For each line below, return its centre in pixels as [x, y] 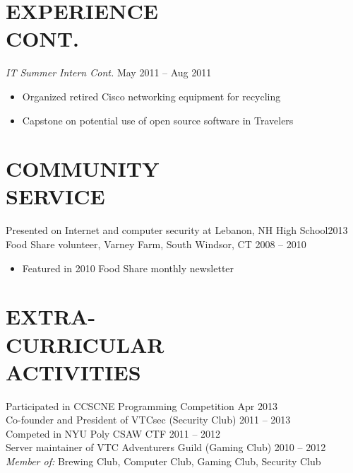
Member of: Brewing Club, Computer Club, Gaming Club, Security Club [163, 461]
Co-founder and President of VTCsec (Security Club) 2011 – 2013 [148, 420]
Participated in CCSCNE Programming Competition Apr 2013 [142, 405]
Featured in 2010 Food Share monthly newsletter [128, 268]
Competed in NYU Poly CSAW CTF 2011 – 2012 [113, 433]
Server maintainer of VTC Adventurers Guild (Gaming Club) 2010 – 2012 [166, 447]
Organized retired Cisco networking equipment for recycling [151, 96]
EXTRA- [51, 316]
